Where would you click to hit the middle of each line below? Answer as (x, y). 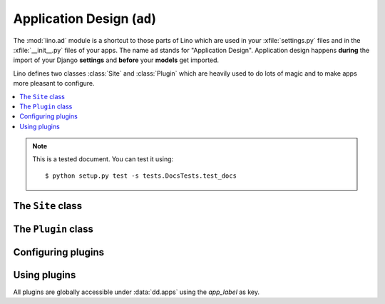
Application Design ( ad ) (85, 19)
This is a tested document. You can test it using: (103, 159)
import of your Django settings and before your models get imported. (116, 60)
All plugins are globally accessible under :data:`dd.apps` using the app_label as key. (137, 292)
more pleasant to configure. (54, 83)
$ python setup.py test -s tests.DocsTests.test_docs (141, 176)
